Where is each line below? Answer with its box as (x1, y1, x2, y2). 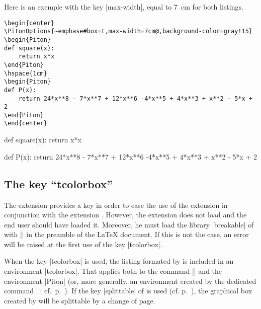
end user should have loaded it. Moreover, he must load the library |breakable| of (4, 219, 254, 229)
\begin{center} (4, 19, 55, 27)
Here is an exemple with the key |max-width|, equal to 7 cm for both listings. (4, 2, 243, 12)
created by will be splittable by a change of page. (4, 295, 155, 305)
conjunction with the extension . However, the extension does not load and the (4, 209, 247, 220)
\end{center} (4, 120, 47, 127)
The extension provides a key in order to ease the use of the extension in (4, 199, 228, 210)
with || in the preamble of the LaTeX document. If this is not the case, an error (4, 229, 249, 240)
